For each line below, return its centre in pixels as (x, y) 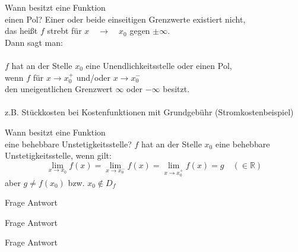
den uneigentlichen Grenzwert (59, 89)
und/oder (93, 77)
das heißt (21, 31)
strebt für (64, 31)
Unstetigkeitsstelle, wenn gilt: (58, 155)
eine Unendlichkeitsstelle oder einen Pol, (159, 65)
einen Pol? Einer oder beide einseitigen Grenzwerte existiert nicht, (125, 19)
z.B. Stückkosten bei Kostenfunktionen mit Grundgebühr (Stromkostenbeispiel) (149, 112)
